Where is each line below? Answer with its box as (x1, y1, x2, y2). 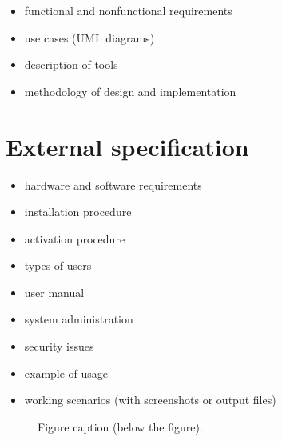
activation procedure (24, 230, 125, 247)
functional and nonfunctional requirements (24, 2, 232, 18)
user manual (24, 283, 85, 300)
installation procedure (24, 203, 132, 220)
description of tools (24, 56, 118, 73)
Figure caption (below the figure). (38, 418, 203, 435)
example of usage (24, 364, 109, 381)
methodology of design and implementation (24, 82, 236, 99)
